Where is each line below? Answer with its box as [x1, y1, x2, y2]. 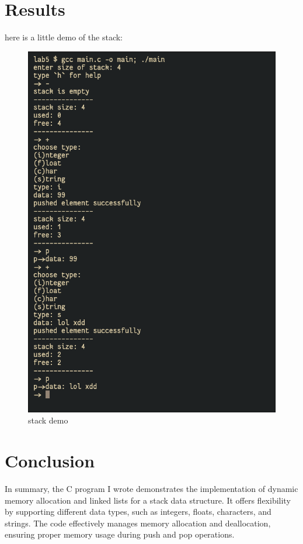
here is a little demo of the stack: [5, 31, 123, 43]
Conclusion [5, 449, 95, 472]
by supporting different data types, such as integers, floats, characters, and [5, 505, 271, 518]
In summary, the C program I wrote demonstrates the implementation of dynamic [5, 482, 298, 494]
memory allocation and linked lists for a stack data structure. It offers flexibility [5, 494, 291, 506]
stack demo [28, 414, 68, 426]
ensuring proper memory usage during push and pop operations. [5, 528, 235, 540]
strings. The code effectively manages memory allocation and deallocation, [5, 517, 271, 529]
